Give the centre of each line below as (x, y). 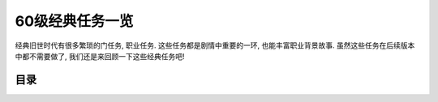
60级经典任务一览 (74, 21)
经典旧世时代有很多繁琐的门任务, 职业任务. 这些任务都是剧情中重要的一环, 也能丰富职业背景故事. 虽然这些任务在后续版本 (215, 45)
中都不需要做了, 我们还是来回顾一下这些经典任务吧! (100, 56)
